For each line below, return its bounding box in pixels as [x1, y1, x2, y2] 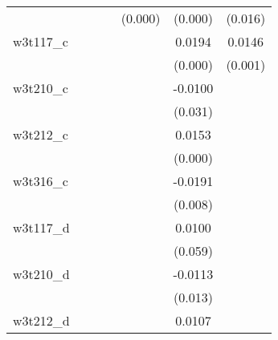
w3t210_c [13, 79, 68, 97]
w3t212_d [13, 311, 70, 330]
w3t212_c [13, 125, 68, 144]
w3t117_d [13, 218, 70, 237]
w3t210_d [13, 265, 70, 283]
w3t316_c [13, 172, 68, 190]
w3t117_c [13, 32, 68, 51]
